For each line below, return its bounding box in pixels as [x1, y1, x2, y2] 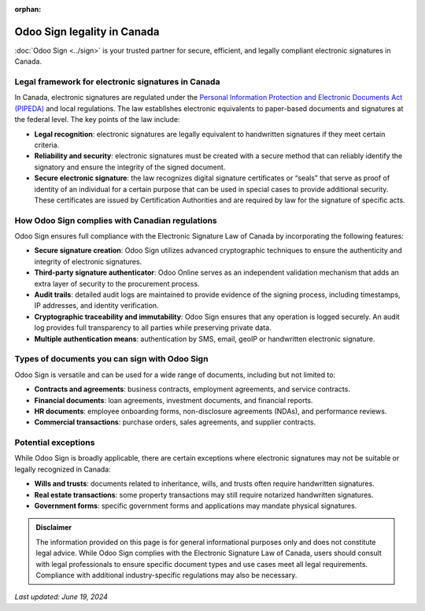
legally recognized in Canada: [14, 465, 111, 474]
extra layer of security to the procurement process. [34, 279, 200, 288]
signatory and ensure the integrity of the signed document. [34, 162, 226, 172]
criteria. [34, 140, 60, 150]
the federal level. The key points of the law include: [14, 115, 180, 124]
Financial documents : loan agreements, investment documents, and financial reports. [34, 395, 314, 405]
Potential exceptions [14, 437, 95, 448]
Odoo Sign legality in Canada [14, 24, 160, 39]
